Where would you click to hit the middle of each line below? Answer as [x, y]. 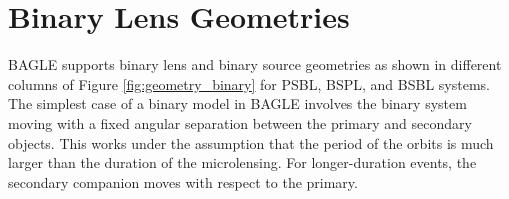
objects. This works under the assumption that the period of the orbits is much [251, 142]
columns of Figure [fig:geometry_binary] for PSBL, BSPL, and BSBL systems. [249, 83]
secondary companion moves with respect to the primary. [183, 181]
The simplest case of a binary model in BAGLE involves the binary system [237, 103]
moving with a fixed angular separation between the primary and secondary [240, 122]
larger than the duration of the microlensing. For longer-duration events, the [242, 162]
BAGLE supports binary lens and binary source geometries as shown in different [255, 64]
